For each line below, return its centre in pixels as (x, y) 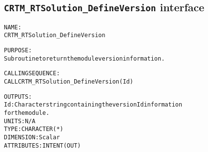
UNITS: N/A (20, 121)
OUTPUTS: (18, 97)
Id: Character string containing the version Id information (93, 105)
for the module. (27, 113)
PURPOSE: (18, 51)
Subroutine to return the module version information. (84, 58)
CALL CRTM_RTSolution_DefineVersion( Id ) (69, 82)
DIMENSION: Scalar (32, 137)
